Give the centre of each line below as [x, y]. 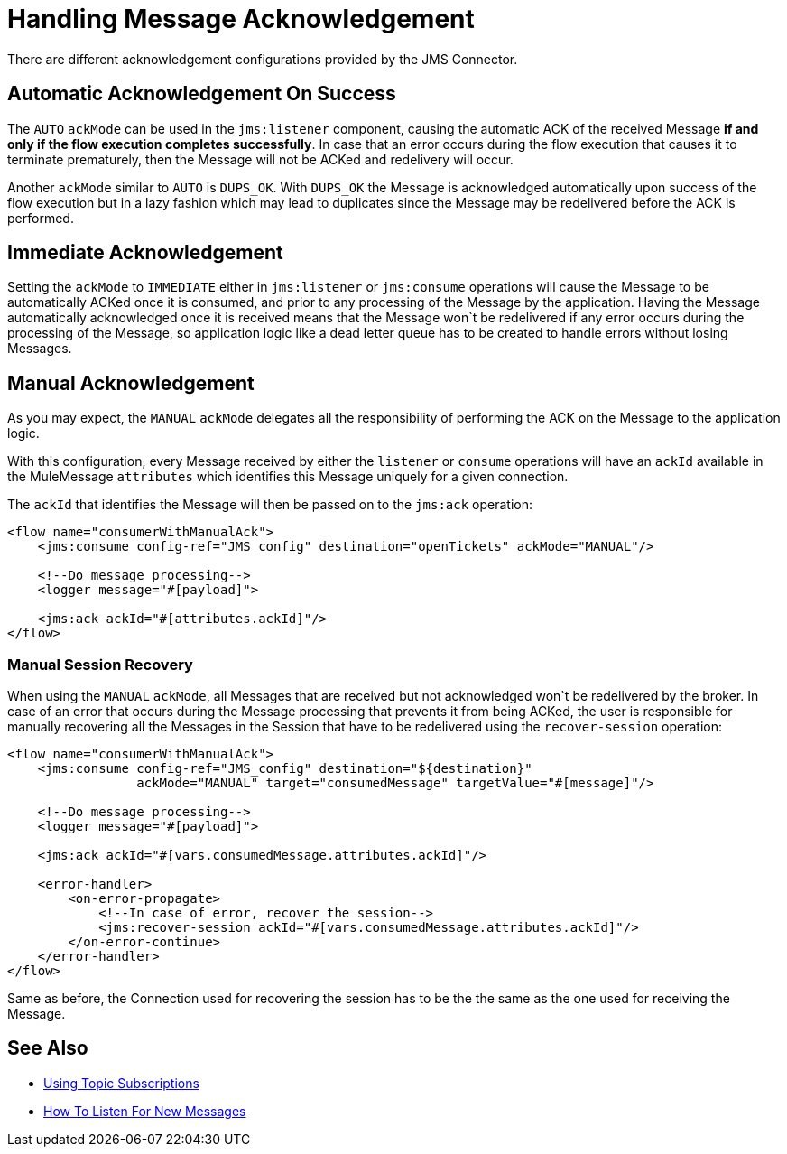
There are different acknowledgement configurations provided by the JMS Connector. [263, 59]
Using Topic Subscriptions [121, 1083]
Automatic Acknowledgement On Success [202, 94]
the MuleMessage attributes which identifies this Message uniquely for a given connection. [288, 477]
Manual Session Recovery [100, 664]
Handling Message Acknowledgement [241, 19]
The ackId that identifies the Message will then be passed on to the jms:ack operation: [270, 505]
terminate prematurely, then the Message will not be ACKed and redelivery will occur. [260, 159]
